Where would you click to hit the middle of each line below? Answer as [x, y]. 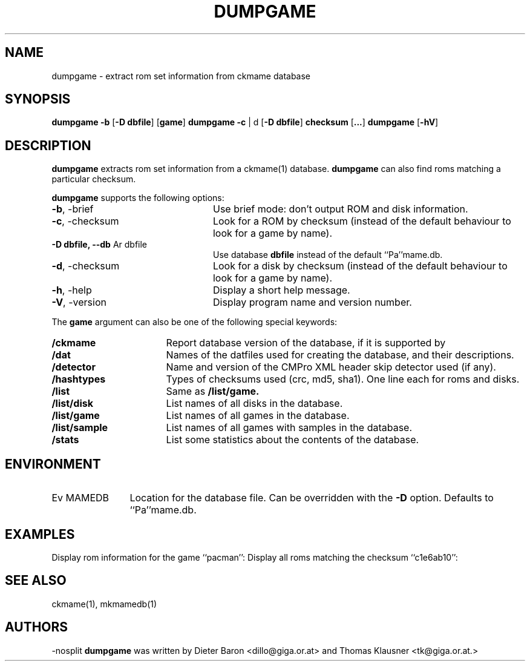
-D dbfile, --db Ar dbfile [100, 245]
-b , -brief [73, 209]
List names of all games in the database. [258, 416]
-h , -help [72, 290]
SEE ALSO [36, 581]
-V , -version [79, 302]
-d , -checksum [86, 266]
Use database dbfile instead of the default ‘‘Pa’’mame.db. [328, 255]
